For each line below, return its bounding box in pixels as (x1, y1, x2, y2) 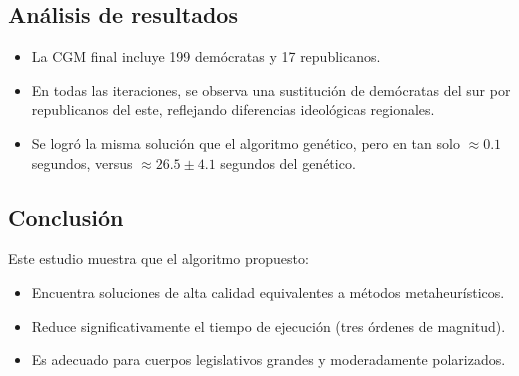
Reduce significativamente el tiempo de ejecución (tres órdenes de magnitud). (31, 315, 506, 336)
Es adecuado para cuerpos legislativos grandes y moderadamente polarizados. (31, 349, 506, 370)
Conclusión (8, 201, 124, 232)
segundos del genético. (220, 152, 356, 173)
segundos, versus (31, 152, 133, 173)
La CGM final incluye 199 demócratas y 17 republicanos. (31, 46, 381, 67)
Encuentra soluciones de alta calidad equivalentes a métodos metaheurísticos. (31, 281, 505, 302)
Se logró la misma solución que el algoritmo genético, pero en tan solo (31, 132, 460, 153)
